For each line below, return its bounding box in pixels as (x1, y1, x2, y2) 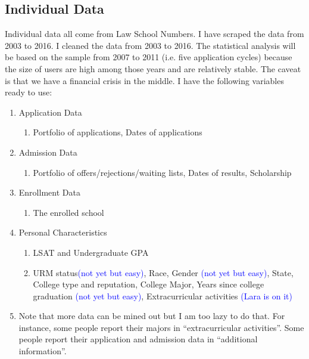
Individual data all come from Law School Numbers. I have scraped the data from (5, 27, 304, 40)
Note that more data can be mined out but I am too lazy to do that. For (18, 310, 285, 322)
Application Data (18, 106, 82, 118)
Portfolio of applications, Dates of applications (33, 126, 202, 138)
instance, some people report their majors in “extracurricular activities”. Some (18, 321, 304, 333)
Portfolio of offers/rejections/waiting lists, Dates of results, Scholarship (33, 166, 292, 178)
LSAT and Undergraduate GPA (33, 246, 149, 258)
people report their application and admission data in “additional (18, 333, 258, 345)
